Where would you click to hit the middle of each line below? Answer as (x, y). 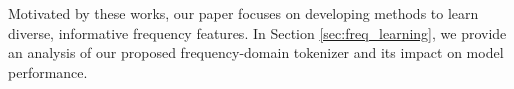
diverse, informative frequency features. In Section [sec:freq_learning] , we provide (257, 32)
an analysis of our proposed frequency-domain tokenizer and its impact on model (256, 52)
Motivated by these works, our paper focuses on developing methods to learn (243, 13)
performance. (48, 71)
